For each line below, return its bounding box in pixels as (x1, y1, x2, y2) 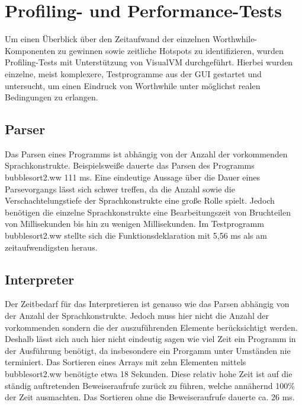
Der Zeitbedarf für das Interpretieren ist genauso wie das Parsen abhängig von (5, 298, 290, 310)
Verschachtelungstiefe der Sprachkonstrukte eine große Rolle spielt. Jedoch (5, 194, 275, 207)
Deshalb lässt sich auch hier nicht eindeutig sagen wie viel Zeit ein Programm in (5, 333, 296, 345)
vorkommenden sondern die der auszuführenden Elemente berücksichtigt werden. (5, 321, 298, 333)
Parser (5, 120, 46, 138)
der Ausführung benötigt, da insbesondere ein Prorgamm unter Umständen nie (5, 344, 291, 356)
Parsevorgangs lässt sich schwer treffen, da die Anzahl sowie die (5, 182, 235, 195)
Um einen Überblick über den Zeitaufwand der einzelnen (5, 33, 210, 45)
